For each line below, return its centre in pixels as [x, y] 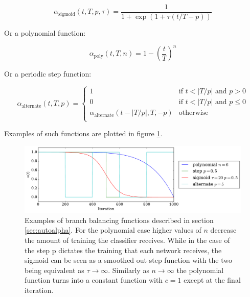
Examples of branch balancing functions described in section [119, 220]
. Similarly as [129, 270]
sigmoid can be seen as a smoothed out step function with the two [128, 260]
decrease [223, 230]
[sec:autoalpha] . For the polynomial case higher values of [113, 230]
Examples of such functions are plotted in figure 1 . [83, 133]
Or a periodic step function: [48, 74]
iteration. [39, 290]
